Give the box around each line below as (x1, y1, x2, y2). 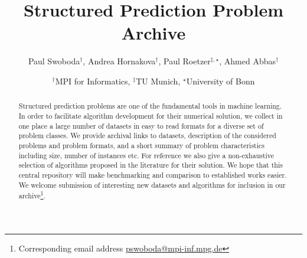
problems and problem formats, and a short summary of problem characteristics (18, 140, 264, 150)
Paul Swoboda (28, 55, 80, 67)
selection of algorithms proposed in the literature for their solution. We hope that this (18, 160, 283, 170)
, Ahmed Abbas (219, 55, 276, 67)
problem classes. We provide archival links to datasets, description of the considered (18, 130, 276, 141)
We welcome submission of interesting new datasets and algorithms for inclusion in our (18, 179, 286, 190)
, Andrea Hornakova (83, 55, 156, 67)
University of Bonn (186, 74, 255, 87)
